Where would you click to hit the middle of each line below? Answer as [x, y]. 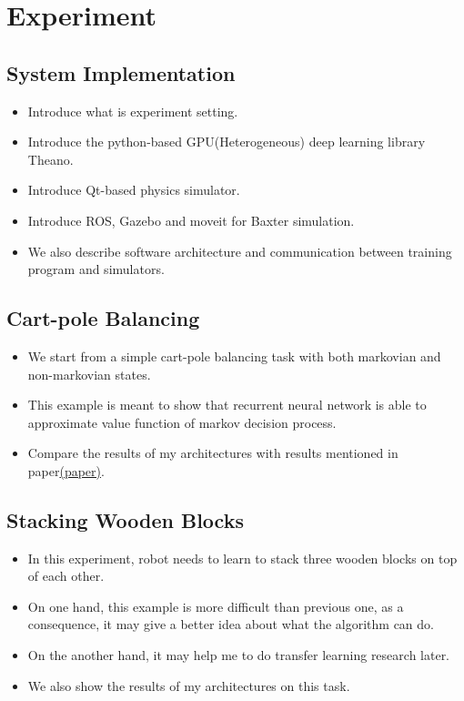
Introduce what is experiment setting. [133, 111]
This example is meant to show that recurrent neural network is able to [227, 405]
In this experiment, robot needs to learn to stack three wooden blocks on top [242, 558]
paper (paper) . [66, 470]
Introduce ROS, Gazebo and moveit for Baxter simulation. [191, 220]
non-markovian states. [89, 374]
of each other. [66, 576]
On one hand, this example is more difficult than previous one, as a [216, 606]
